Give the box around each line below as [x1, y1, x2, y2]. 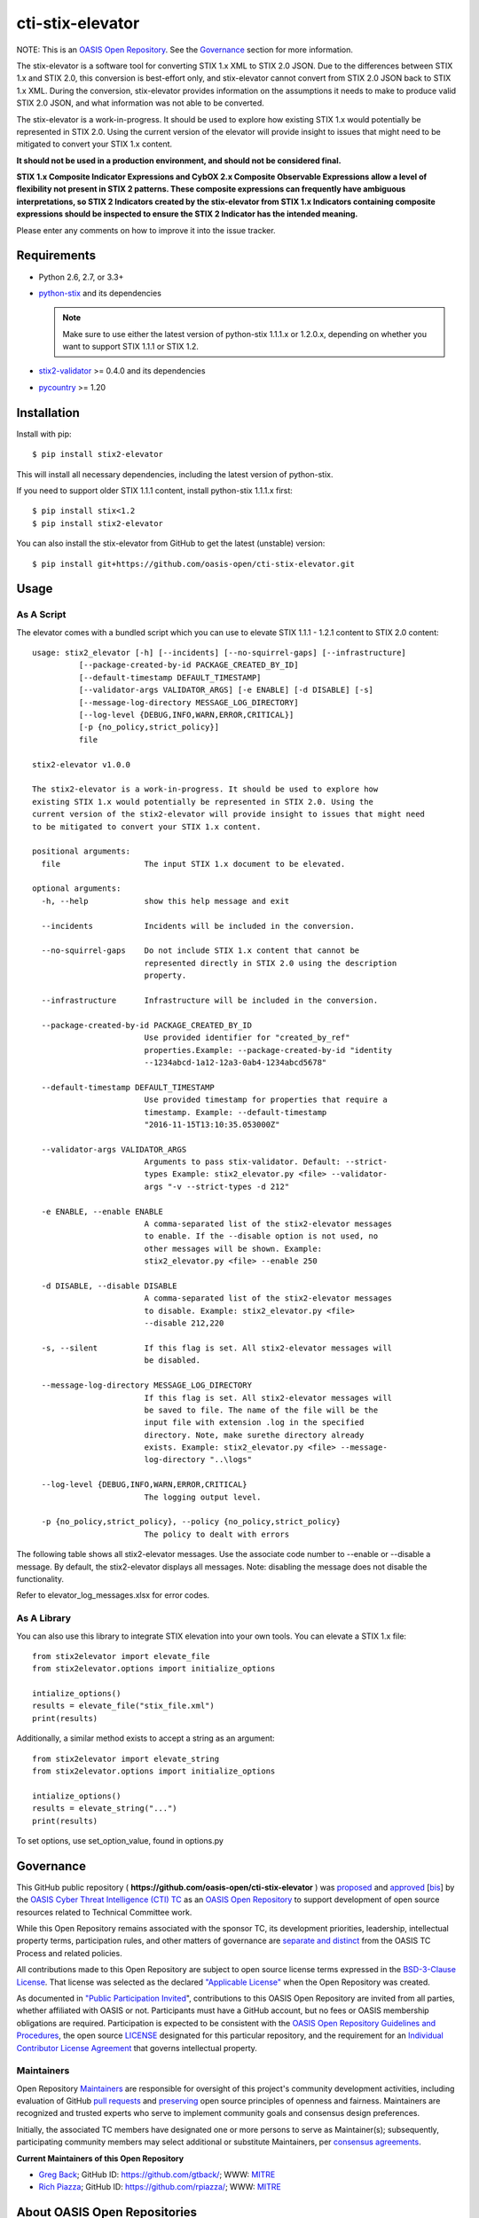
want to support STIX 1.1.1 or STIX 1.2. [62, 342, 200, 352]
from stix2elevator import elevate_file [32, 1651, 210, 1661]
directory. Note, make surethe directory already [144, 1429, 365, 1440]
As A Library [16, 1612, 71, 1624]
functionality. [16, 1573, 65, 1584]
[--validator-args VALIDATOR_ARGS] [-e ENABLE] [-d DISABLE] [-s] [78, 685, 374, 696]
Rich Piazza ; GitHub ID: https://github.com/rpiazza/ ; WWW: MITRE [38, 2182, 281, 2192]
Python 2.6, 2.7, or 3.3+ [38, 271, 124, 282]
